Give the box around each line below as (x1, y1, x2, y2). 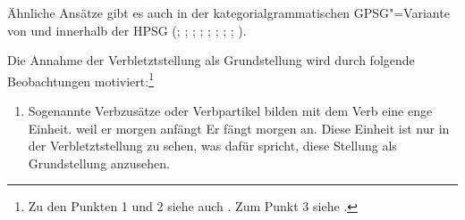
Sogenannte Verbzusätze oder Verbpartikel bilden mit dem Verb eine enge (28, 102, 433, 120)
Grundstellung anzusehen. (28, 153, 171, 172)
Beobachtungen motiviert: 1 (7, 69, 154, 90)
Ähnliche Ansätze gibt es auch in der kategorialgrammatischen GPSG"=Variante (7, 4, 450, 21)
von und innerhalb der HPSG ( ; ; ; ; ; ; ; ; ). (7, 20, 247, 39)
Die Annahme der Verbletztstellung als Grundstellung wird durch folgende (7, 51, 415, 69)
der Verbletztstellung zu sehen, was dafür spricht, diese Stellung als (28, 136, 397, 155)
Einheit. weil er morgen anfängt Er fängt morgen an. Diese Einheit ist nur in (28, 118, 450, 137)
